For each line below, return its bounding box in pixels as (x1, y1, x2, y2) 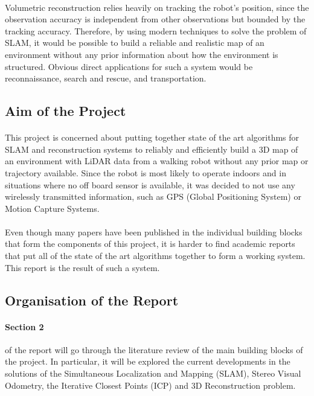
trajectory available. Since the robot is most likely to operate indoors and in (5, 166, 286, 179)
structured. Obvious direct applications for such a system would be (5, 60, 253, 72)
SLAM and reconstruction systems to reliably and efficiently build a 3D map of (5, 142, 298, 155)
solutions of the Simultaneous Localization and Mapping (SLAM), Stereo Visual (5, 367, 301, 380)
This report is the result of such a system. (5, 261, 160, 273)
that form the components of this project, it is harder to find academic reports (5, 237, 295, 250)
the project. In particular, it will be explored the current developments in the (5, 355, 290, 368)
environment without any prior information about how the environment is (5, 48, 278, 60)
